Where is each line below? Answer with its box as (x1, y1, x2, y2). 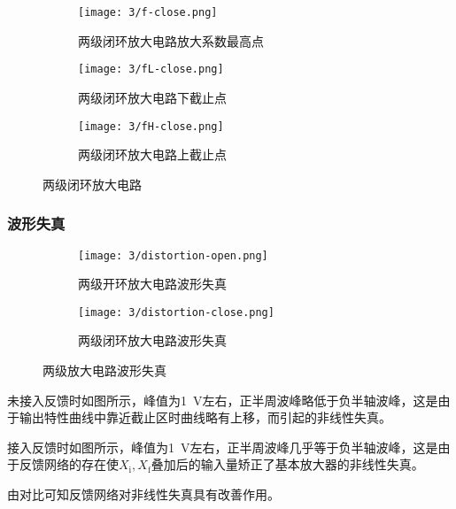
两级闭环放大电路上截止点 (78, 145, 227, 164)
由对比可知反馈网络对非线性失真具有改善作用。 (7, 485, 280, 504)
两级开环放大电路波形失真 (78, 274, 227, 293)
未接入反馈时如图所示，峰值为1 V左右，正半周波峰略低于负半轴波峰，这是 (7, 390, 438, 409)
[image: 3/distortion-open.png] (78, 249, 268, 262)
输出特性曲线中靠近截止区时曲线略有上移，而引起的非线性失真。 (19, 408, 391, 427)
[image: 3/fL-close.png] (78, 63, 224, 76)
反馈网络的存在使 (19, 455, 119, 474)
